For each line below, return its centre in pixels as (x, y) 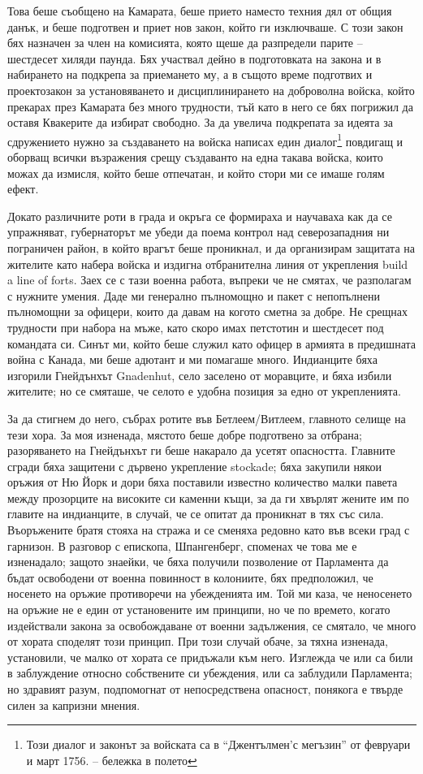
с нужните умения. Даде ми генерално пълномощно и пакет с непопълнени (194, 295)
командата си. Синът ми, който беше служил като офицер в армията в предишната (211, 343)
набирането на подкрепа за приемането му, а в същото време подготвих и (190, 74)
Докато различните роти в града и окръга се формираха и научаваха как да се (200, 216)
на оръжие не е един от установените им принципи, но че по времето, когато (199, 610)
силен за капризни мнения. (74, 705)
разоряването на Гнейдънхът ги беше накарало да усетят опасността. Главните (201, 450)
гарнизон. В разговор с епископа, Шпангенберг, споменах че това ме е (182, 545)
